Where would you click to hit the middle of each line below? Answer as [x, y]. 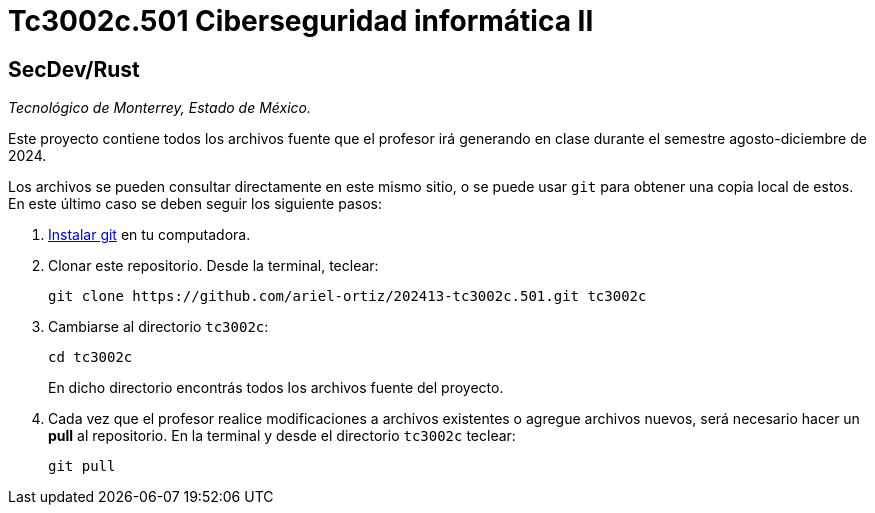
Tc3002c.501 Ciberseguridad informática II [301, 21]
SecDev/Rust [74, 69]
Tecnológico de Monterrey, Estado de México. [159, 108]
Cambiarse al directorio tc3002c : [158, 327]
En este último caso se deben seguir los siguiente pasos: [195, 204]
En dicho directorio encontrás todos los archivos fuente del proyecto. [276, 388]
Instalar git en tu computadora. [149, 235]
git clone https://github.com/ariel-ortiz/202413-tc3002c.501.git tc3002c [347, 296]
